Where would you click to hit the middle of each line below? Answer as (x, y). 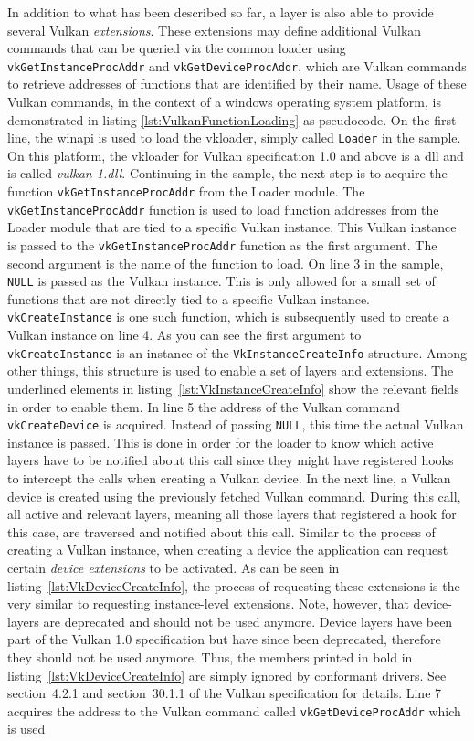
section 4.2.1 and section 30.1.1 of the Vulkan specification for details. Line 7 (225, 693)
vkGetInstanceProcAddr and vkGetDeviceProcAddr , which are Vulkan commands (237, 65)
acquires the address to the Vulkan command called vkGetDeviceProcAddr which (234, 710)
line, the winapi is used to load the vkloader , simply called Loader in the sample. (234, 138)
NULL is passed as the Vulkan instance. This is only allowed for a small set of (221, 281)
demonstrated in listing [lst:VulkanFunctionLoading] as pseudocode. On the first (232, 119)
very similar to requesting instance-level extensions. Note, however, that (208, 603)
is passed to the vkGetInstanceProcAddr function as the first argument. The (222, 244)
